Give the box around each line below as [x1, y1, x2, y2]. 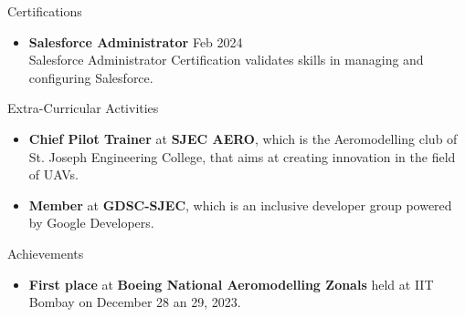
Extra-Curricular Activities [7, 98, 159, 118]
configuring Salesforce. [28, 67, 153, 87]
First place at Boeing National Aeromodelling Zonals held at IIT [28, 274, 434, 293]
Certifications [7, 2, 82, 20]
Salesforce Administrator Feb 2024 [28, 32, 243, 51]
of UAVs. [28, 165, 79, 184]
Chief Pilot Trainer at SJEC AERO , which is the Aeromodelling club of [28, 128, 458, 148]
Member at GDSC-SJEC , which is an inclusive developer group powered [28, 195, 452, 214]
